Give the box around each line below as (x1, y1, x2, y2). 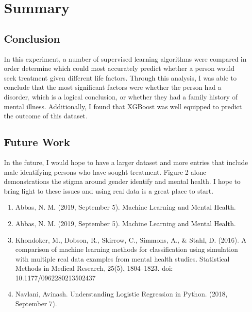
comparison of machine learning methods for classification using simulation (15, 244, 238, 254)
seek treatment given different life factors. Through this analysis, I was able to (4, 72, 237, 82)
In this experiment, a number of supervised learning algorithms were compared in (4, 53, 247, 64)
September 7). (15, 298, 57, 309)
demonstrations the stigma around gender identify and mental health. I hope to (4, 176, 241, 186)
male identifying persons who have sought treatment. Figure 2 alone (4, 166, 206, 177)
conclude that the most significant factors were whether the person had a (4, 82, 221, 92)
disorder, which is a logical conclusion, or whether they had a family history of (4, 91, 238, 101)
